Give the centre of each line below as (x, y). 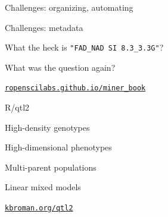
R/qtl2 (17, 107)
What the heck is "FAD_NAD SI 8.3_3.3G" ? (84, 47)
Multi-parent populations (51, 167)
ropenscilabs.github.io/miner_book (75, 88)
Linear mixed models (43, 187)
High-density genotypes (47, 127)
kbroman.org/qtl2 (39, 208)
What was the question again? (60, 67)
